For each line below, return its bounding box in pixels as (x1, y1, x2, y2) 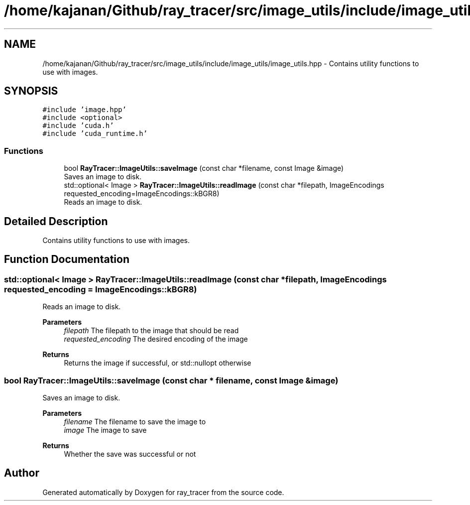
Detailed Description (4, 215, 108, 228)
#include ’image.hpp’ (42, 106, 126, 114)
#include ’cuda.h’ (42, 122, 114, 130)
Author (4, 467, 39, 480)
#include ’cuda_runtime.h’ (42, 129, 148, 138)
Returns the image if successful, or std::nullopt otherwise (64, 359, 251, 368)
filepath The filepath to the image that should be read (64, 326, 239, 335)
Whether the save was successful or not (64, 450, 196, 458)
